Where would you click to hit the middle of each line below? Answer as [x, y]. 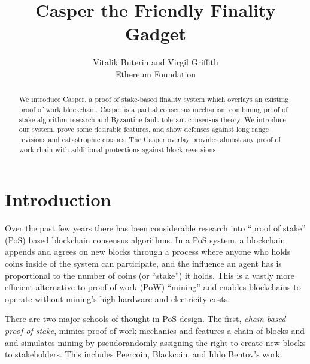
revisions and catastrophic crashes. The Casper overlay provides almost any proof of [150, 139]
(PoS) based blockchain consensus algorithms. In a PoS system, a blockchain [145, 240]
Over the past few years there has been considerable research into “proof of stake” [155, 228]
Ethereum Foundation [156, 73]
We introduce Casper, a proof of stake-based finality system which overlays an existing [154, 99]
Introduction [58, 199]
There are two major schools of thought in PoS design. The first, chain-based [145, 319]
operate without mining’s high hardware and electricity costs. [118, 298]
